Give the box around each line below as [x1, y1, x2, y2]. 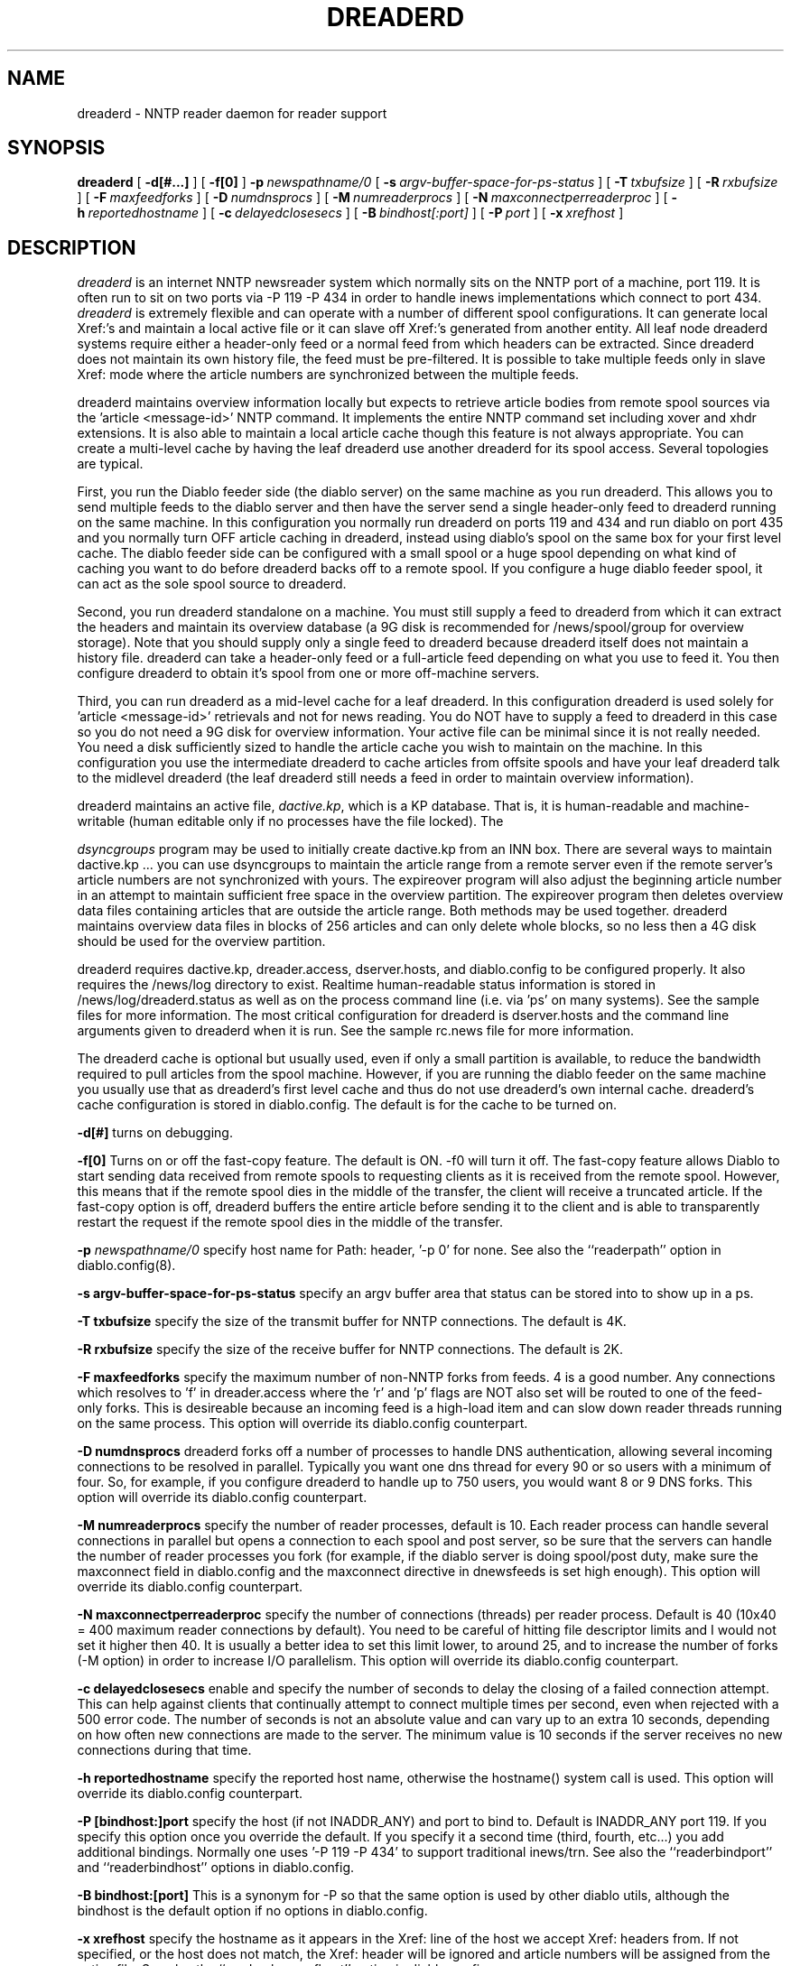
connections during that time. [77, 1742, 252, 1758]
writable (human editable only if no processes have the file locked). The [77, 813, 504, 830]
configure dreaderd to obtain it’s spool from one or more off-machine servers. [77, 665, 540, 682]
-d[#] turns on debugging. [77, 1125, 233, 1141]
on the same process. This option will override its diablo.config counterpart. [77, 1415, 528, 1432]
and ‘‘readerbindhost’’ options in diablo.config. [77, 1859, 355, 1876]
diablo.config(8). [77, 1257, 176, 1274]
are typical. [77, 456, 144, 472]
